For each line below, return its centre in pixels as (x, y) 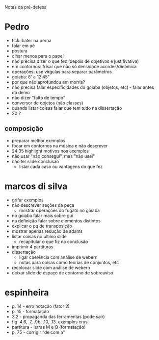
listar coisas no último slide (39, 236)
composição (24, 129)
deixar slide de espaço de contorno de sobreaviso (62, 273)
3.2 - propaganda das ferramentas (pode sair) (58, 316)
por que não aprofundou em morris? (48, 82)
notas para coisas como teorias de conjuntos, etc (69, 262)
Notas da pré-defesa (26, 7)
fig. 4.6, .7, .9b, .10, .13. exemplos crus (50, 322)
